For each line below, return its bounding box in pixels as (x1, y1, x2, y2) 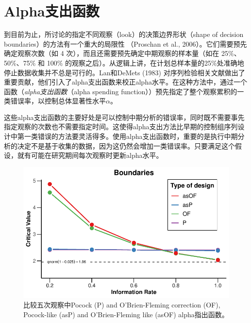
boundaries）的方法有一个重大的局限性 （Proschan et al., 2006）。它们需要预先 (4, 38, 247, 49)
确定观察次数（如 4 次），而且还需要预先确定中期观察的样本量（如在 (4, 48, 219, 58)
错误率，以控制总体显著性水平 (10, 96, 106, 106)
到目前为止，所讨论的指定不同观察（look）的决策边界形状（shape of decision (4, 29, 244, 39)
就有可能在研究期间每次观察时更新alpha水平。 (17, 150, 163, 160)
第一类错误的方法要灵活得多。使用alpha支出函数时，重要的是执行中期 (17, 131, 238, 141)
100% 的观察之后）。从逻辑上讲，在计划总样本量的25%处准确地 (47, 57, 244, 68)
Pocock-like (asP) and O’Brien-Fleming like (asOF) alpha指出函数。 (23, 309, 229, 319)
